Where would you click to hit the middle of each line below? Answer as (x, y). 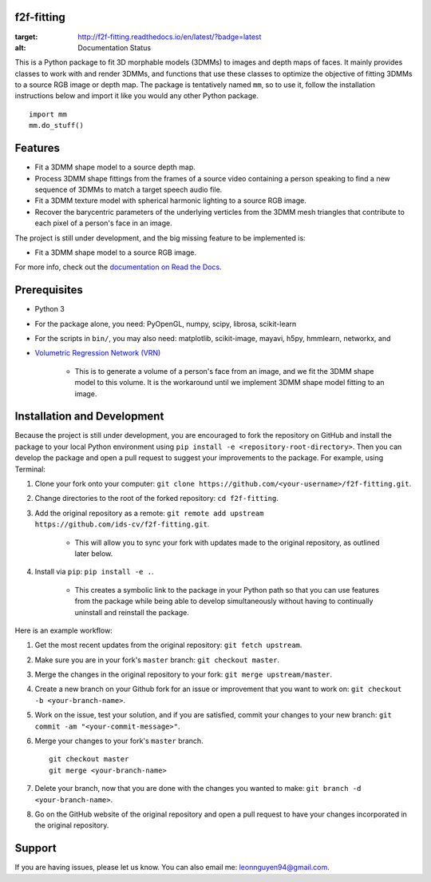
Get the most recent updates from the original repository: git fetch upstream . (168, 645)
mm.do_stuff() (56, 125)
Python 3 (50, 309)
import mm (48, 114)
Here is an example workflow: (64, 630)
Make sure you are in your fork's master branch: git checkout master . (157, 660)
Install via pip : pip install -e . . (94, 572)
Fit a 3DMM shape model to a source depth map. (115, 167)
